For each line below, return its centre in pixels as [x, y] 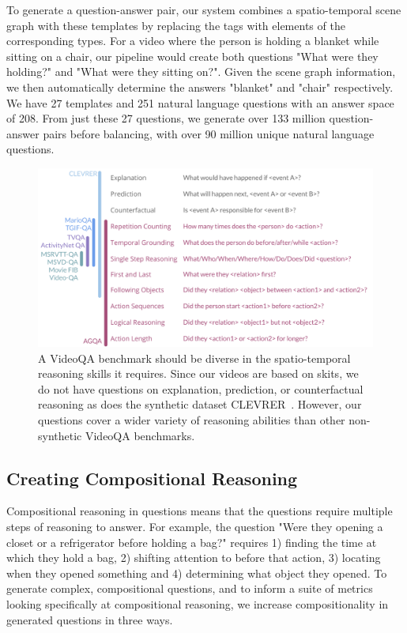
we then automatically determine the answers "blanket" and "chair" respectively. [200, 87]
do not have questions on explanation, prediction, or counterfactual [201, 388]
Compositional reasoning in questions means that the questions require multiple [200, 511]
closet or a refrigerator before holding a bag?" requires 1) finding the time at [192, 542]
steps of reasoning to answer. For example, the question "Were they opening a [195, 526]
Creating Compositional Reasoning [152, 478]
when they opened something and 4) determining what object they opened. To [197, 573]
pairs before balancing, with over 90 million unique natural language [209, 133]
